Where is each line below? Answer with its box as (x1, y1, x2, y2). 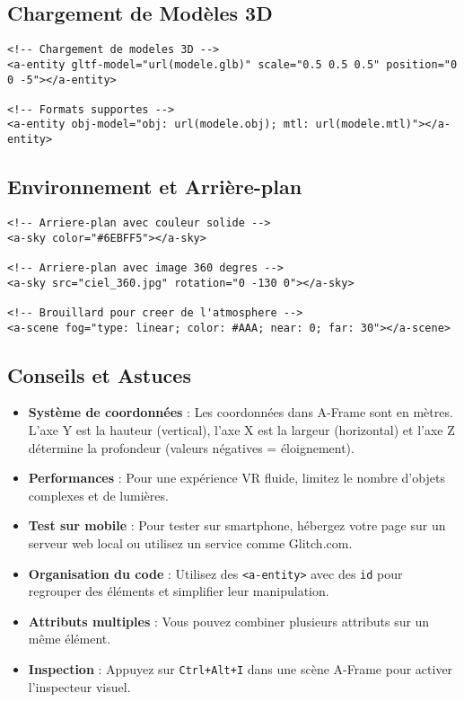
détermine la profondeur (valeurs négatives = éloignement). (28, 438, 355, 457)
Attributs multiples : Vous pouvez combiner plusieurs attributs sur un (28, 611, 430, 630)
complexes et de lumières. (28, 485, 169, 504)
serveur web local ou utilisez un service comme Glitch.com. (28, 534, 353, 553)
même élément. (28, 629, 111, 648)
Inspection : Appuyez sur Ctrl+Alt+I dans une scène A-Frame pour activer (28, 660, 453, 679)
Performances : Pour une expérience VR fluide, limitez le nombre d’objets (28, 468, 445, 487)
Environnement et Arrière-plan (7, 173, 302, 200)
